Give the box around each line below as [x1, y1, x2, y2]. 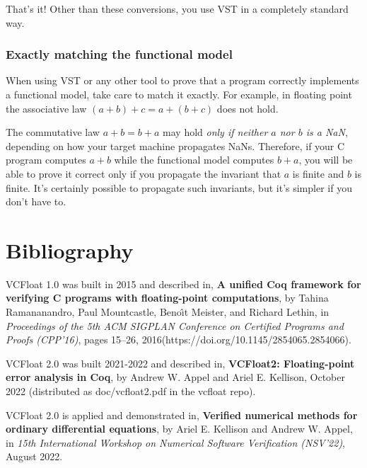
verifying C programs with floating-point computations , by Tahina [6, 290, 329, 305]
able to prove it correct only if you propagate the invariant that [6, 166, 281, 181]
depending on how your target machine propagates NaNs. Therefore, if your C [6, 138, 345, 153]
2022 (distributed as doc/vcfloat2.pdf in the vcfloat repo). [6, 384, 256, 399]
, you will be [298, 152, 353, 167]
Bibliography [6, 235, 134, 264]
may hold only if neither [163, 125, 268, 139]
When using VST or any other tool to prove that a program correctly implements [6, 73, 359, 88]
